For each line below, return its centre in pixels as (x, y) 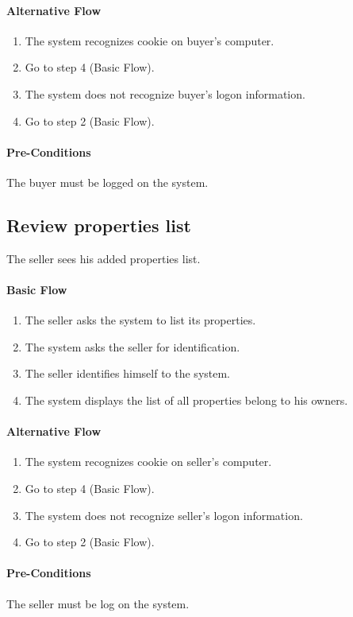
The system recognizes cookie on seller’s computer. (148, 462)
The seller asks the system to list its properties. (140, 320)
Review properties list (99, 225)
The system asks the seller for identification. (132, 346)
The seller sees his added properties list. (104, 258)
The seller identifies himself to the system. (128, 373)
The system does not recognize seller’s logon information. (164, 515)
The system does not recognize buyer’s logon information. (165, 93)
